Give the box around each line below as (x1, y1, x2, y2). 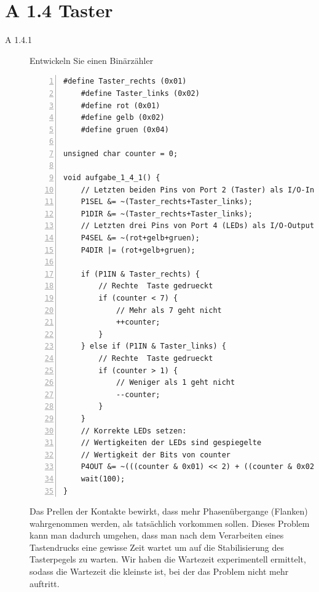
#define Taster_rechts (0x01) (63, 77, 187, 86)
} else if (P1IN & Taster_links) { (81, 342, 226, 351)
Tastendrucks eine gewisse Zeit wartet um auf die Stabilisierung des (30, 540, 284, 553)
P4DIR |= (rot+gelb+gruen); (81, 245, 195, 255)
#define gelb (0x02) (81, 113, 165, 122)
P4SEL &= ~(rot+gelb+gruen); (81, 234, 200, 243)
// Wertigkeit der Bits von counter (81, 450, 231, 459)
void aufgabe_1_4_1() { (63, 173, 160, 183)
